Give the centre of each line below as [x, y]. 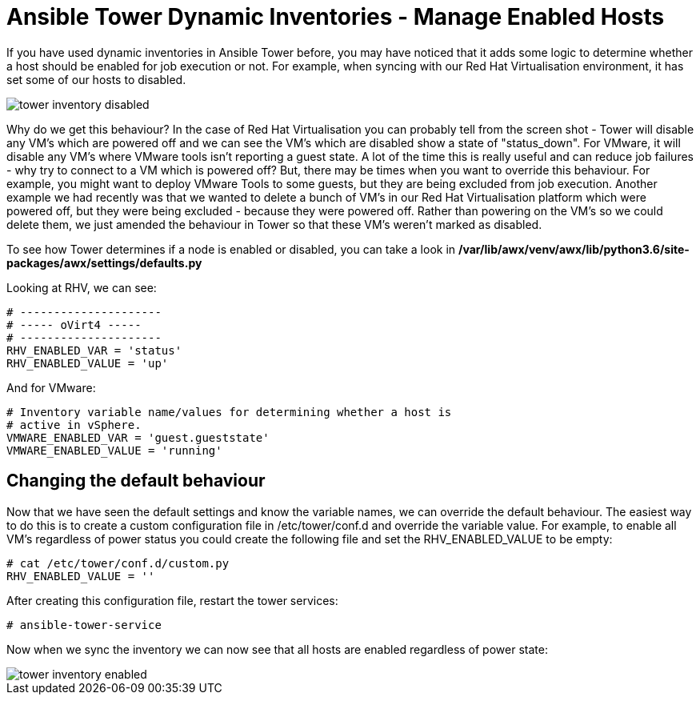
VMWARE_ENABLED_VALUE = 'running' [114, 450]
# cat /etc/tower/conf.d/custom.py [118, 563]
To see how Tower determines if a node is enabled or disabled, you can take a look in [231, 249]
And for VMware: [51, 387]
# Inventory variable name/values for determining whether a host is [229, 412]
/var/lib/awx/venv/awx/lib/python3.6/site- [574, 249]
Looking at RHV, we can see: [82, 287]
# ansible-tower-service [84, 625]
